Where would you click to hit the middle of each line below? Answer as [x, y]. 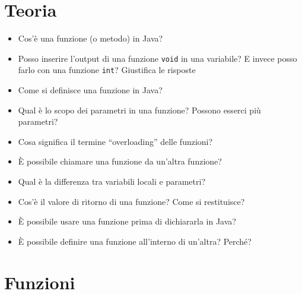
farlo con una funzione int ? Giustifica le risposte [107, 70]
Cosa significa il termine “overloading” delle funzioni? [115, 141]
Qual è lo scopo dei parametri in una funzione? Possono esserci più [139, 110]
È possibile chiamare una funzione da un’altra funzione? [120, 161]
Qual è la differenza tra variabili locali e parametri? [112, 181]
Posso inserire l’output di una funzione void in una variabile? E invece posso [158, 58]
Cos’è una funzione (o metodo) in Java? [90, 38]
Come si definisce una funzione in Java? [90, 90]
